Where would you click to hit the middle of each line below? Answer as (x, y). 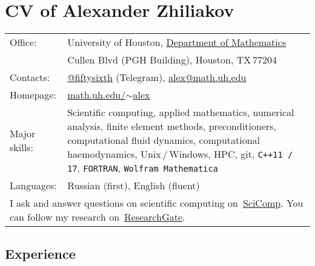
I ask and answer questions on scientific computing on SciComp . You (157, 203)
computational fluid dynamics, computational (164, 140)
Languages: (33, 186)
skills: (22, 147)
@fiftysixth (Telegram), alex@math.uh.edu (157, 77)
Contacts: (30, 77)
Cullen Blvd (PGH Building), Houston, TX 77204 (172, 60)
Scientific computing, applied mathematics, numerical (181, 112)
